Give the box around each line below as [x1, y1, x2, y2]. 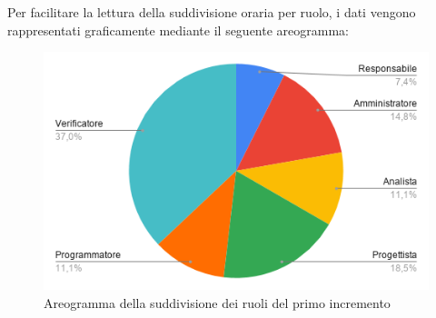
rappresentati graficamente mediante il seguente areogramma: [7, 20, 349, 39]
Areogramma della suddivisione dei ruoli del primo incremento [44, 293, 391, 312]
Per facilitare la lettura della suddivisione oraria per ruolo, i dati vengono [7, 3, 416, 21]
